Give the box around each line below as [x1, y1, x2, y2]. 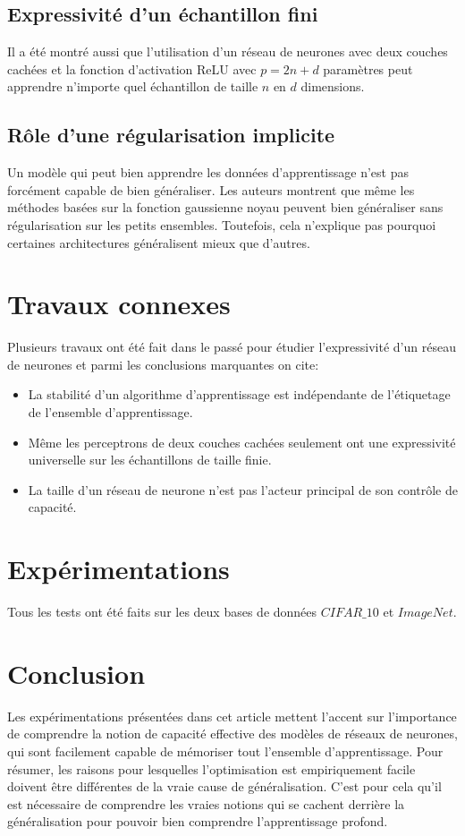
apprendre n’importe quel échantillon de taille [7, 77, 258, 96]
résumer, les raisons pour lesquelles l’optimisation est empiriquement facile [7, 759, 416, 778]
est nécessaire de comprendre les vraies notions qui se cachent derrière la [7, 794, 405, 813]
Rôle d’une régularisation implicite [7, 121, 335, 149]
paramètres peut [323, 59, 413, 78]
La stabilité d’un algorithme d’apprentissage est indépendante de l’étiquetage [28, 385, 451, 404]
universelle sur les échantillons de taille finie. [28, 450, 272, 469]
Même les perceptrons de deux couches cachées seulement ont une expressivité [28, 432, 456, 451]
